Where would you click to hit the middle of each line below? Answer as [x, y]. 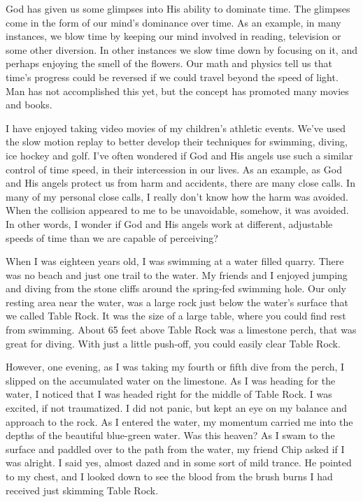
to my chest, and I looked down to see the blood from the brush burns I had [169, 476]
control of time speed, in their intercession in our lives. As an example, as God [174, 169]
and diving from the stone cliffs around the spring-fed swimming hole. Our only [176, 288]
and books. [29, 105]
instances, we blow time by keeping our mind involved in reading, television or [173, 36]
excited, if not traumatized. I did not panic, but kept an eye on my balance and [177, 408]
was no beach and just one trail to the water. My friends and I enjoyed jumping [177, 274]
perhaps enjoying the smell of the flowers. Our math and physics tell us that [169, 63]
